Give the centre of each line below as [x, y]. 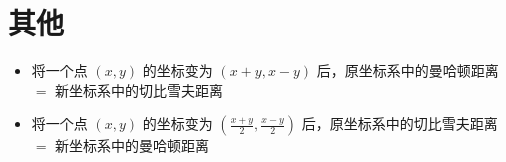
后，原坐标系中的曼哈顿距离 [407, 70]
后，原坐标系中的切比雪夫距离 [399, 123]
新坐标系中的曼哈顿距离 [132, 145]
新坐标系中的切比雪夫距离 [139, 89]
